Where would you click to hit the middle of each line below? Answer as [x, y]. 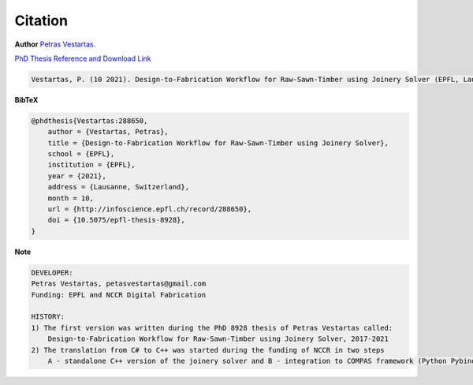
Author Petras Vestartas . [55, 44]
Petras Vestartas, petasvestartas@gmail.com [119, 284]
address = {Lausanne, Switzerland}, [118, 187]
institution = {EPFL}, [91, 165]
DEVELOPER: [52, 273]
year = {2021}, [77, 176]
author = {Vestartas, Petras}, [108, 132]
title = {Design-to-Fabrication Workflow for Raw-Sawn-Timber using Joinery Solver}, [218, 143]
